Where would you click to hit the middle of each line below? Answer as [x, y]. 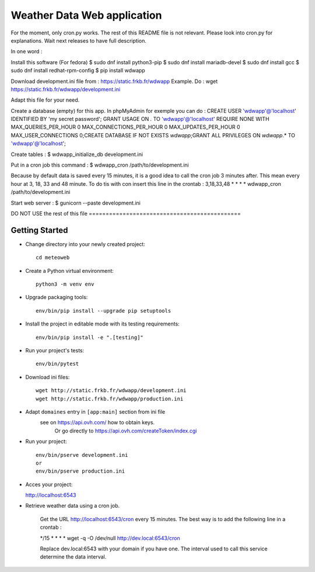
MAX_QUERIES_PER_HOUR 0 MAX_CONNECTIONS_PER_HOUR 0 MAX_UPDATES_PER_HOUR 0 [125, 127]
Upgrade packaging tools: [57, 297]
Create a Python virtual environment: [69, 271]
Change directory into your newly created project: [85, 244]
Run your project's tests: [55, 350]
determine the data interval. [73, 557]
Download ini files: [48, 377]
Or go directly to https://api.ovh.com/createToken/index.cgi [126, 431]
